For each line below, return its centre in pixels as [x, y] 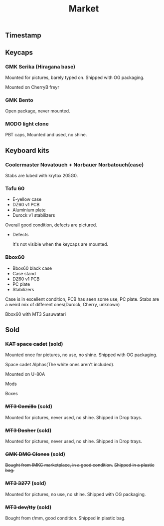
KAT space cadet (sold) [34, 344]
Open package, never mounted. [38, 111]
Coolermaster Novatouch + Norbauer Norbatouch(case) [75, 164]
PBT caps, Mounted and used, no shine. [46, 135]
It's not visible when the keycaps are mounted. [60, 244]
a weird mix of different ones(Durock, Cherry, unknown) [63, 304]
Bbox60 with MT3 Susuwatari [36, 314]
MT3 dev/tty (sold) [28, 507]
